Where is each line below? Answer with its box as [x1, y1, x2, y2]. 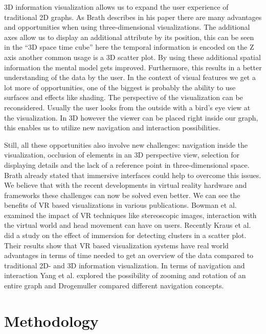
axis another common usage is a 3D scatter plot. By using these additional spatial [4, 51, 261, 62]
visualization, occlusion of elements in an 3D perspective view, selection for [4, 149, 239, 160]
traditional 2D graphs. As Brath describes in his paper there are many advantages [4, 11, 262, 22]
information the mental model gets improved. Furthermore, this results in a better [4, 62, 262, 72]
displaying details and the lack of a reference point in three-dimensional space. [4, 159, 250, 170]
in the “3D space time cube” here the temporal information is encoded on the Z [4, 42, 254, 52]
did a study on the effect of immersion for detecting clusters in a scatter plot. [4, 230, 247, 241]
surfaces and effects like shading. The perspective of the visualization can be [4, 92, 243, 103]
